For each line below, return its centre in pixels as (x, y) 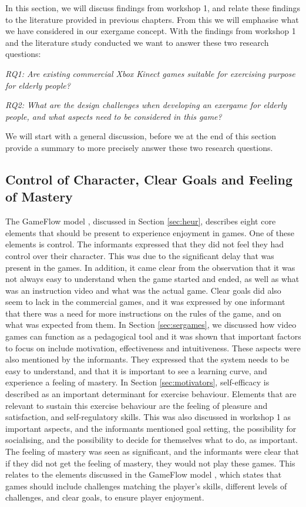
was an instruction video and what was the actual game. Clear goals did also (143, 290)
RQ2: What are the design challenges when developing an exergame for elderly (146, 105)
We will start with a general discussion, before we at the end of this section (141, 136)
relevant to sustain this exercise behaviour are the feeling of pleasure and (137, 405)
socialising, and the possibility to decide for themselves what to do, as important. (152, 440)
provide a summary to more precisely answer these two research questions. (139, 147)
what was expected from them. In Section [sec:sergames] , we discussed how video (151, 325)
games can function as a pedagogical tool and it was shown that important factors (153, 336)
